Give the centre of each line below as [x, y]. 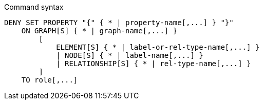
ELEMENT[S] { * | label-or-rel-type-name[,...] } [158, 47]
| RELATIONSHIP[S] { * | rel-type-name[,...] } [154, 64]
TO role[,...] [50, 80]
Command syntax [34, 7]
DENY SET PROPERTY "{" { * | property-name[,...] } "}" [119, 23]
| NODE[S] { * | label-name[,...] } [130, 55]
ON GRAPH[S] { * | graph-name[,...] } [99, 31]
